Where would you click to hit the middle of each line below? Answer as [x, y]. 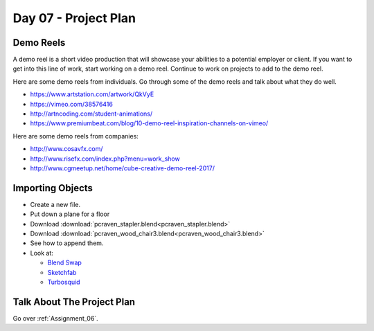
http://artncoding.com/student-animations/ [91, 114]
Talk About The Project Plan [74, 302]
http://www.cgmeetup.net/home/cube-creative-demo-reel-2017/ [122, 168]
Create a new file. [55, 204]
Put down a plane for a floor [70, 214]
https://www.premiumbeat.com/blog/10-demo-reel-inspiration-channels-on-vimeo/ [149, 123]
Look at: [42, 253]
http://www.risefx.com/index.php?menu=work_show [105, 159]
